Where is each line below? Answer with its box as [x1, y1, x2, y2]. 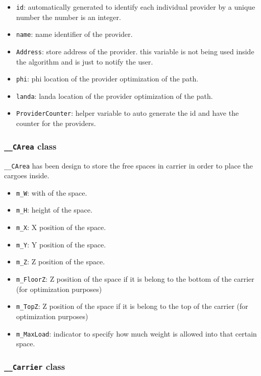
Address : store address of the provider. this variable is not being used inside [16, 46, 254, 56]
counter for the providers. [16, 118, 96, 129]
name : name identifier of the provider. [16, 29, 133, 39]
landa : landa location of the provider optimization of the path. [16, 90, 213, 101]
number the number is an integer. [16, 11, 121, 22]
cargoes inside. [4, 170, 50, 181]
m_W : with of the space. [16, 187, 87, 198]
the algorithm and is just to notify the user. [16, 56, 153, 67]
